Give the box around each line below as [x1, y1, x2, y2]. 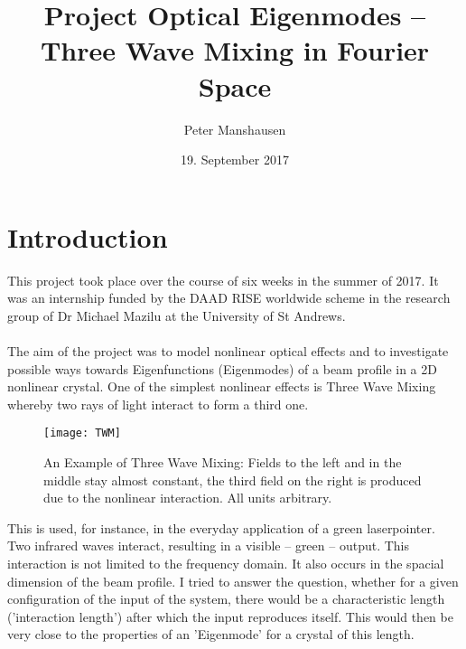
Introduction [7, 218, 168, 255]
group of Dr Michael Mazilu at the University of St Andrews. [7, 306, 346, 324]
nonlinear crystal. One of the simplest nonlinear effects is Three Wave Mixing [7, 377, 436, 396]
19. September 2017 [181, 150, 289, 169]
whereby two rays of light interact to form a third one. [7, 394, 309, 413]
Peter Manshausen [183, 119, 286, 138]
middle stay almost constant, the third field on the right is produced [43, 470, 422, 489]
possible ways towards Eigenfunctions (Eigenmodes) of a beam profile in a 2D [7, 359, 437, 378]
